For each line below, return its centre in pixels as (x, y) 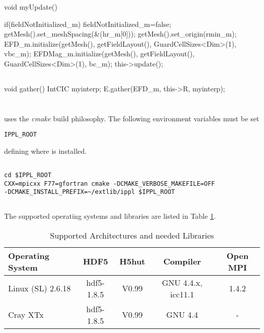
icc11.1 (182, 294)
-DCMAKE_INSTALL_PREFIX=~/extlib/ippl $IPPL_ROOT (90, 192)
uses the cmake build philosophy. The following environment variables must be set (132, 118)
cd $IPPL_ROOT (28, 175)
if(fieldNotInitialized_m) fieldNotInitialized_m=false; (88, 24)
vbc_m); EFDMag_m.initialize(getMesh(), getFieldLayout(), (100, 54)
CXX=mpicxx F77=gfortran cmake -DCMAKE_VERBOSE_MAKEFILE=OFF (110, 184)
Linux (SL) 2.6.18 (40, 288)
